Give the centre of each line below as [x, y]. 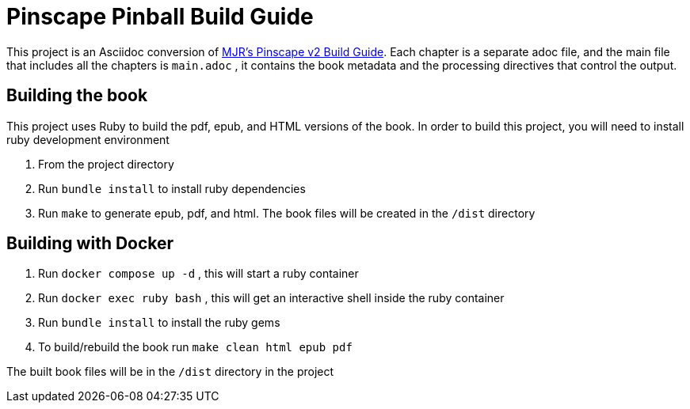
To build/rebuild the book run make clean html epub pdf [195, 347]
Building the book [77, 96]
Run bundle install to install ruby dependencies [172, 188]
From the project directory [106, 164]
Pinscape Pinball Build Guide [160, 17]
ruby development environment [88, 139]
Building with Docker [90, 244]
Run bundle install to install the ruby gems [159, 323]
